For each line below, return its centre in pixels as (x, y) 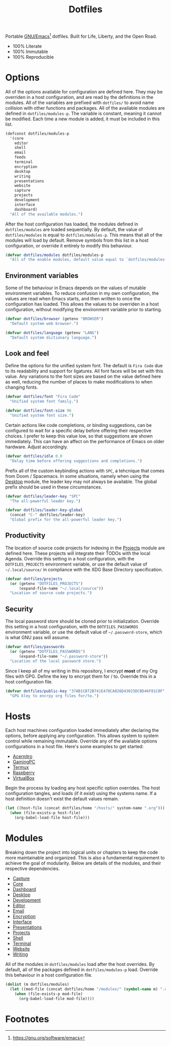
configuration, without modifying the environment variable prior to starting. (84, 310)
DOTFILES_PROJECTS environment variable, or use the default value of (76, 564)
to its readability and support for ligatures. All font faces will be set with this (84, 371)
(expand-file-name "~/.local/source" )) (61, 588)
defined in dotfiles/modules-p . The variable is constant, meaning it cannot (83, 113)
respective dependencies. (33, 869)
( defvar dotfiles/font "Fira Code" (43, 397)
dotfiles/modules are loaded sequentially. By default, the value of (74, 229)
